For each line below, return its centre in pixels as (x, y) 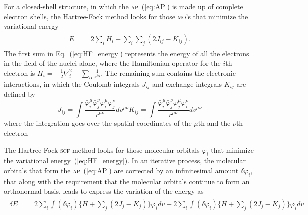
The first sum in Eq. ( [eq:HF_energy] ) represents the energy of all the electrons (127, 53)
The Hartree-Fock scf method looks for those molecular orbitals (102, 150)
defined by (20, 94)
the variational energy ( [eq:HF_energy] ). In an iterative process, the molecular (125, 161)
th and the (214, 123)
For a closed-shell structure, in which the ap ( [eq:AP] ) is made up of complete (124, 6)
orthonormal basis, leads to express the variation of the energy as (104, 191)
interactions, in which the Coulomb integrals (72, 84)
